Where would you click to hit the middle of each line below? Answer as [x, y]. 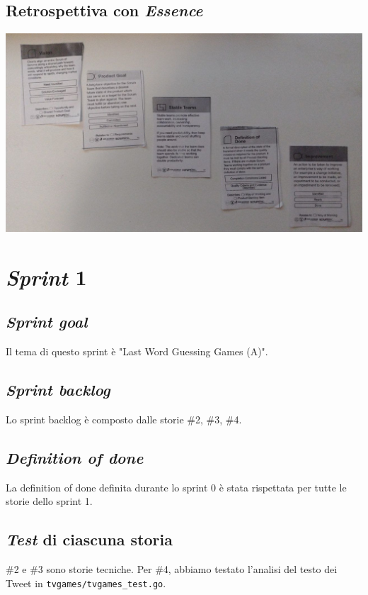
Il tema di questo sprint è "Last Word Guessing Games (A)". [137, 351]
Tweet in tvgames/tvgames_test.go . [86, 583]
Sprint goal [47, 322]
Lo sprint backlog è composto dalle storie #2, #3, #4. [124, 419]
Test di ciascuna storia [90, 539]
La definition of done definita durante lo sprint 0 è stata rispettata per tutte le [176, 487]
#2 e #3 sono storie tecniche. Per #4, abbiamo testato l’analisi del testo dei [172, 568]
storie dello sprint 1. [49, 501]
